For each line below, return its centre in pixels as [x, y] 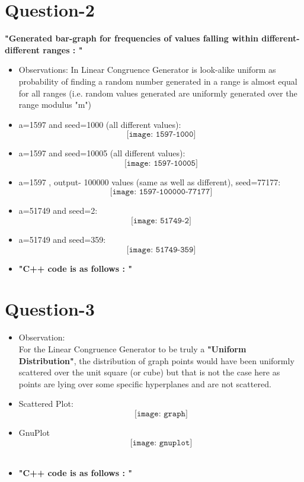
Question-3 [50, 309]
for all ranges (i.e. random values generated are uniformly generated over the [158, 93]
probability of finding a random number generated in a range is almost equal [158, 81]
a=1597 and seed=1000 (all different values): [100, 124]
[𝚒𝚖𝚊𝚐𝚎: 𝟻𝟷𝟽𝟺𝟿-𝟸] [161, 221]
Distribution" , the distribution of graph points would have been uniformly [156, 360]
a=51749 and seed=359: [62, 240]
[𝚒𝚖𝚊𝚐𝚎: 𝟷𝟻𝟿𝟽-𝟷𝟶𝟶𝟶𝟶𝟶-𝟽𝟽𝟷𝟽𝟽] [161, 192]
